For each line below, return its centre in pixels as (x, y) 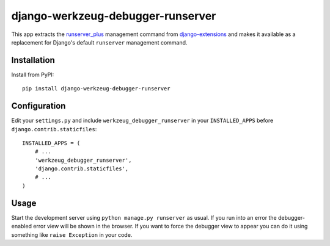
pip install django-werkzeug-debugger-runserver (96, 89)
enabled (21, 226)
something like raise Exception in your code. (72, 234)
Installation (33, 60)
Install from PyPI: (33, 74)
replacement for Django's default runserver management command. (99, 42)
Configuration (38, 106)
